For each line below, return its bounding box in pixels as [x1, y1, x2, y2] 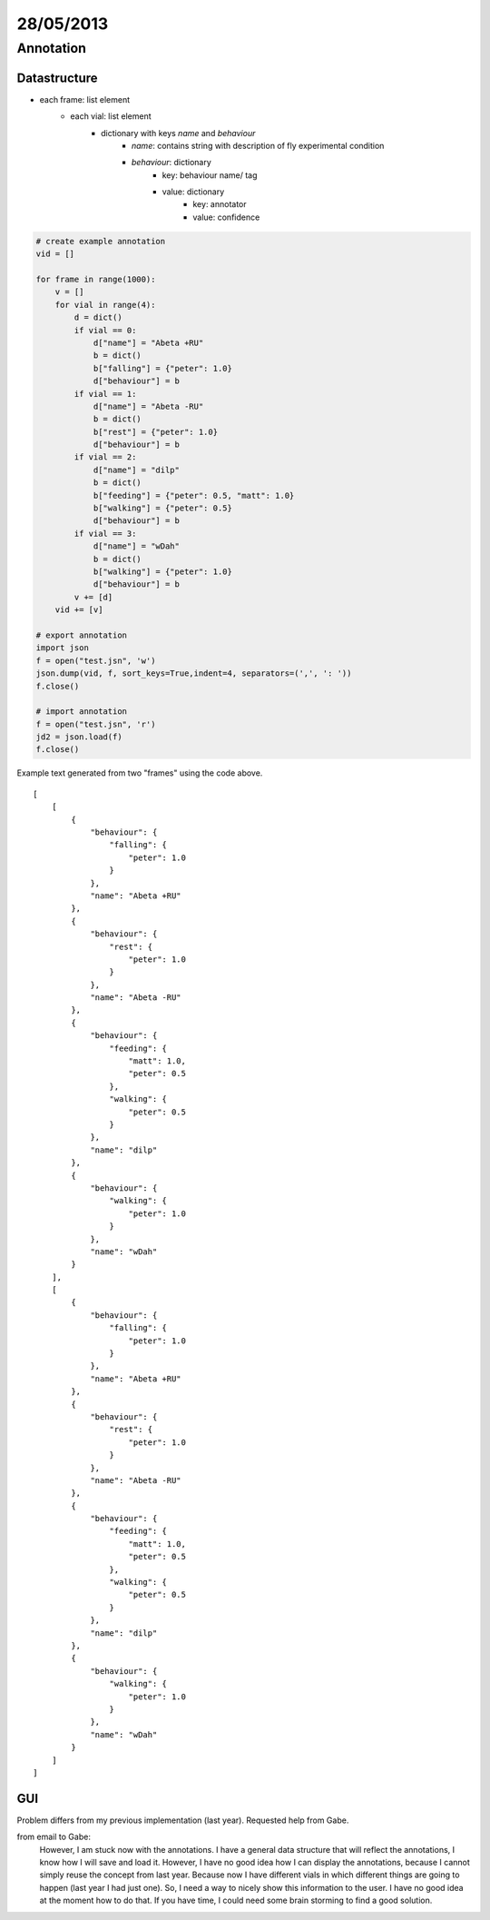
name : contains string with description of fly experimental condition [132, 140, 385, 151]
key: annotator [192, 199, 247, 210]
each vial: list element [70, 111, 152, 122]
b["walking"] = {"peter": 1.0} [93, 566, 233, 577]
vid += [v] [54, 605, 103, 615]
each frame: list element [39, 94, 131, 104]
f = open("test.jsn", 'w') [35, 655, 156, 666]
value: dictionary [162, 186, 225, 197]
